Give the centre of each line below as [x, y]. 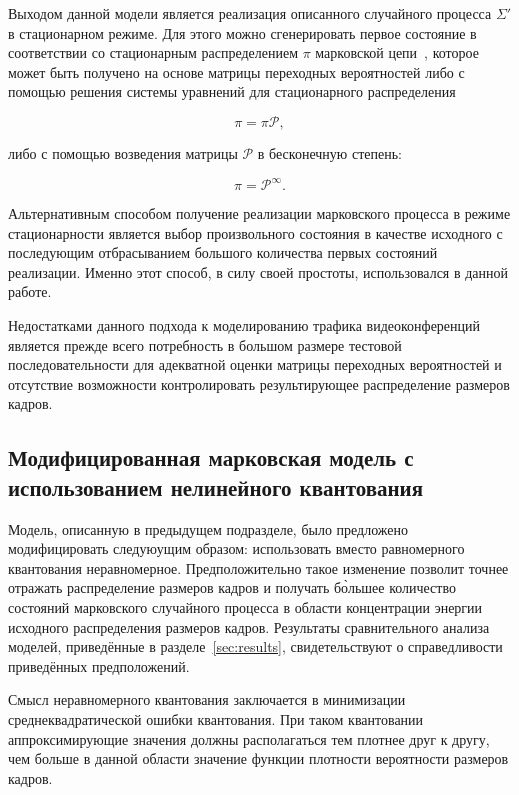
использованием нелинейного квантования [216, 486]
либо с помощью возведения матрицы [123, 152]
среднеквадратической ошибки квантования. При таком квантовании [216, 718]
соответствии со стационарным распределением [153, 52]
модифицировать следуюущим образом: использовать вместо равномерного [236, 548]
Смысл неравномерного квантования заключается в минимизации [207, 699]
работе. [30, 291]
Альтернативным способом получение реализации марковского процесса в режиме [259, 213]
